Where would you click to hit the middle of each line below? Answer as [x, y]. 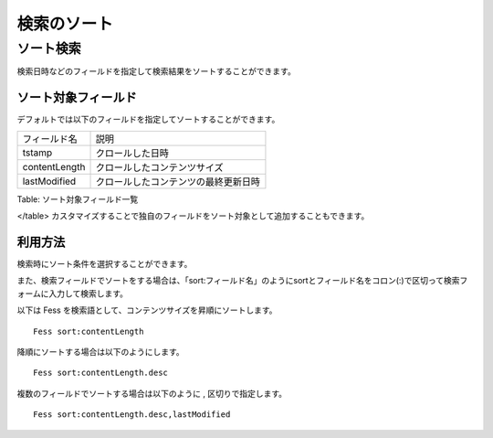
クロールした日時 [132, 153]
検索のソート [65, 24]
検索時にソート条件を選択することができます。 [105, 263]
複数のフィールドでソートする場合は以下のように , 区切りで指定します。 [152, 393]
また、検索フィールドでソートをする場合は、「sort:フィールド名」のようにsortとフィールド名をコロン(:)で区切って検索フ [242, 281]
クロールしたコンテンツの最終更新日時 [178, 181]
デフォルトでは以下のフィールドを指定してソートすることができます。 [148, 120]
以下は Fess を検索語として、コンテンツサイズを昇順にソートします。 [147, 310]
